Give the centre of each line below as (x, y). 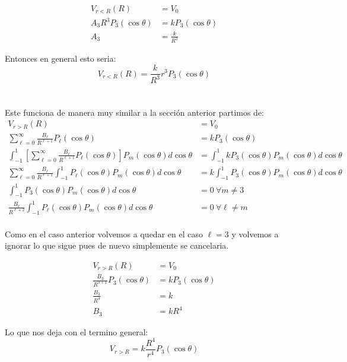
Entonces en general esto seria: (61, 58)
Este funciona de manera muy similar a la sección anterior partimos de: (135, 112)
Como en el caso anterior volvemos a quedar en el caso (104, 234)
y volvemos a (255, 234)
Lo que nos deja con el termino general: (77, 331)
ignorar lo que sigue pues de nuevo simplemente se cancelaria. (117, 245)
